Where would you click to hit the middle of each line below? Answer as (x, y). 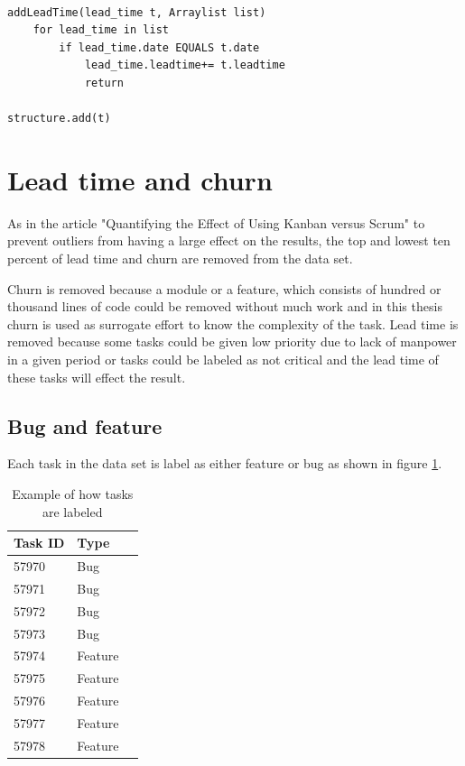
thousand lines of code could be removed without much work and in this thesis (225, 306)
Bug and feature (85, 425)
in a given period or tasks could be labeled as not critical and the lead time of (223, 360)
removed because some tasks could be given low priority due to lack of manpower (232, 341)
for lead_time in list (101, 30)
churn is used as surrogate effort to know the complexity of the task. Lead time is (233, 323)
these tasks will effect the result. (97, 377)
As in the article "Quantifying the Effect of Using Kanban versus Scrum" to (216, 222)
